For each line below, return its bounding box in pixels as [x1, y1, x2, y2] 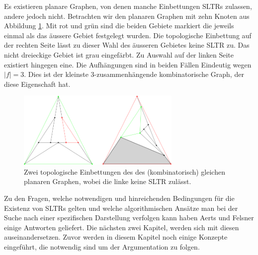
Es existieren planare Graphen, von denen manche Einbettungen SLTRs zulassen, [4, 1, 252, 11]
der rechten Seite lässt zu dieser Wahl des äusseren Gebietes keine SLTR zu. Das [4, 40, 250, 50]
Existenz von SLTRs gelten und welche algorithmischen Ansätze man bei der [4, 202, 238, 213]
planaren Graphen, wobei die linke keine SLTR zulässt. [24, 176, 191, 187]
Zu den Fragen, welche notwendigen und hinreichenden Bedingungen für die [4, 192, 235, 203]
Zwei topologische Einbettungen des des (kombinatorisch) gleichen [24, 166, 225, 177]
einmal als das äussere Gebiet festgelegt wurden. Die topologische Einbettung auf [4, 30, 252, 40]
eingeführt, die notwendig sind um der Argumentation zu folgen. [4, 241, 200, 252]
